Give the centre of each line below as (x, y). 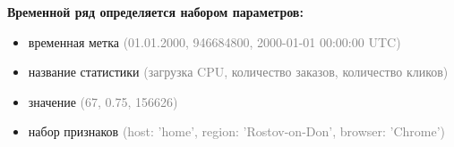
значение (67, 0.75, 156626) (103, 101)
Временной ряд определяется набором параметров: (155, 12)
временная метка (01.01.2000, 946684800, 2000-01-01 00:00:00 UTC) (214, 41)
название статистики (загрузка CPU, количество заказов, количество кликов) (238, 72)
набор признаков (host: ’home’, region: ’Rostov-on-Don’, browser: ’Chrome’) (236, 131)
